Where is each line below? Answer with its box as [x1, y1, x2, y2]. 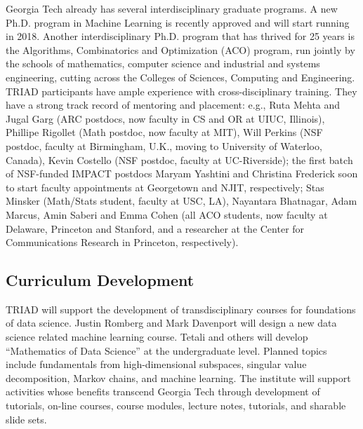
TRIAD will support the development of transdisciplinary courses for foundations [6, 301, 356, 316]
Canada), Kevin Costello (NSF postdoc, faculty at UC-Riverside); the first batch [6, 152, 353, 167]
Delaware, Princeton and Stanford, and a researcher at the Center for [6, 221, 305, 236]
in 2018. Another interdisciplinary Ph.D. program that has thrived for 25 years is [6, 29, 355, 43]
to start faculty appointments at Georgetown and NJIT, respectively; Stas [6, 179, 324, 194]
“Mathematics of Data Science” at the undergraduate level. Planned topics [6, 343, 327, 357]
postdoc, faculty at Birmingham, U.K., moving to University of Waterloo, [6, 138, 322, 153]
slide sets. [6, 411, 47, 426]
